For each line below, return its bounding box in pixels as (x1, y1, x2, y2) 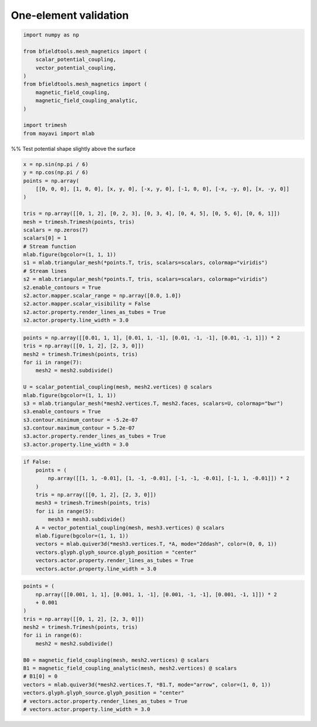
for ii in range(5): (35, 508, 95, 515)
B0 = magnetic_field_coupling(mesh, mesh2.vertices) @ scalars (23, 657, 210, 663)
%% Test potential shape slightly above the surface (11, 145, 136, 152)
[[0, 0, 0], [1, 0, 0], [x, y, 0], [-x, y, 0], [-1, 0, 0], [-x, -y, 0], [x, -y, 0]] (35, 185, 290, 192)
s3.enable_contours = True (23, 408, 101, 415)
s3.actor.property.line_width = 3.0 (23, 441, 129, 448)
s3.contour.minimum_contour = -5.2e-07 (23, 417, 138, 423)
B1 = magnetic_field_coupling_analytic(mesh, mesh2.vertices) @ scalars (23, 665, 237, 672)
